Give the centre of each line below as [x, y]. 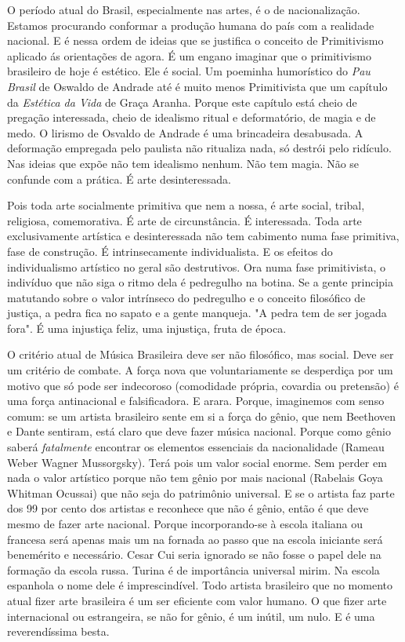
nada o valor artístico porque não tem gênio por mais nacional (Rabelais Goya [195, 478]
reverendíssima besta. [58, 631]
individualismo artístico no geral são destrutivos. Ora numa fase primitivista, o [196, 266]
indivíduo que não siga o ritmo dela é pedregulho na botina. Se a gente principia [200, 282]
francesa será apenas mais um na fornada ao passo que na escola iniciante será [195, 539]
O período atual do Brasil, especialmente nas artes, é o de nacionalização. [184, 9]
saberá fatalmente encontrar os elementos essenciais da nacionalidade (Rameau [196, 447]
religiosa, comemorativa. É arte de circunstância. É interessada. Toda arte [184, 220]
